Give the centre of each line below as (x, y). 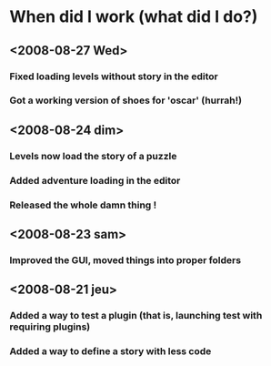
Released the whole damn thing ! (83, 205)
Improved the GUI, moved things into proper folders (125, 259)
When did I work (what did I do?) (134, 17)
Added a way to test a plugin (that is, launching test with (136, 316)
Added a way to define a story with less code (110, 351)
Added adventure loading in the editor (95, 180)
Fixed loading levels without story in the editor (114, 76)
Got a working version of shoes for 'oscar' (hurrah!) (126, 100)
